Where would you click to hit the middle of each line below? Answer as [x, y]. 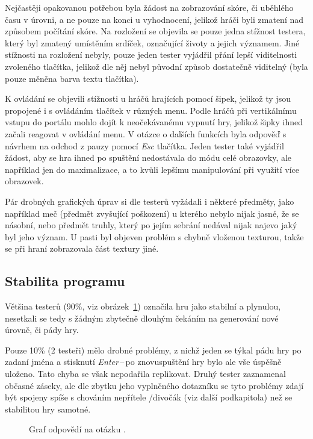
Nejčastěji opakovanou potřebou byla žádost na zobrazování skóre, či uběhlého [149, 7]
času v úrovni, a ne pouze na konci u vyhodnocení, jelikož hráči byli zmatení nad [154, 19]
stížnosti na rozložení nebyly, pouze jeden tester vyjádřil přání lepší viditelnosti [151, 54]
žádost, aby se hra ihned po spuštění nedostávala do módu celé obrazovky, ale [148, 157]
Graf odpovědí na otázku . [77, 429]
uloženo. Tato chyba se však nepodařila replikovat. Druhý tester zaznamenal [145, 374]
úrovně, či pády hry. [42, 330]
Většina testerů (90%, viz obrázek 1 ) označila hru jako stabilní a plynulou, [143, 306]
